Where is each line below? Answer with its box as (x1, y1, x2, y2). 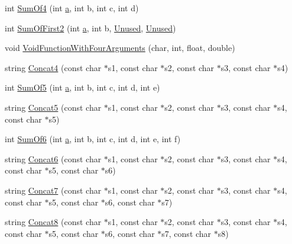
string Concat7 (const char (5, 184, 102, 196)
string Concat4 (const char (5, 61, 102, 73)
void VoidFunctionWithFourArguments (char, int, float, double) (5, 41, 235, 54)
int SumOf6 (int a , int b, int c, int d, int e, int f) (5, 133, 181, 145)
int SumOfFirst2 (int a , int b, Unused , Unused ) (5, 21, 176, 34)
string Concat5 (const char (5, 101, 102, 113)
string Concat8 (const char (5, 216, 102, 228)
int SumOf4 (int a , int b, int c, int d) (5, 2, 139, 14)
